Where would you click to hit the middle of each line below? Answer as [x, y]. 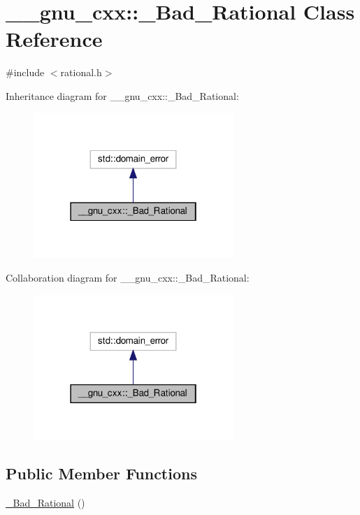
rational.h [81, 72]
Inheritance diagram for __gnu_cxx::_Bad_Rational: [122, 95]
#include [25, 72]
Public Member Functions [101, 473]
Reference [54, 39]
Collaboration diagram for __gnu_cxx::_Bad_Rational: [128, 277]
